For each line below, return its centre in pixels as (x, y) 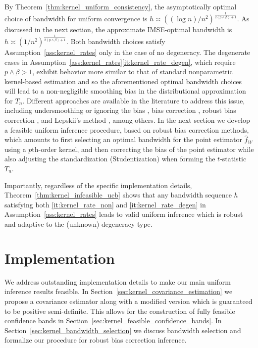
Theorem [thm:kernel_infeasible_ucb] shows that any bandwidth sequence (118, 195)
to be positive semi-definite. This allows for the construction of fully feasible (120, 311)
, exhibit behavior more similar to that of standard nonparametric (132, 72)
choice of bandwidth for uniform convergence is (76, 18)
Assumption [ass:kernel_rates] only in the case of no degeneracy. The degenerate (128, 52)
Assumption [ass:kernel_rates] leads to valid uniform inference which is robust (124, 214)
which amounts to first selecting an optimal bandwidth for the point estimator (123, 139)
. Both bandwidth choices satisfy (116, 41)
